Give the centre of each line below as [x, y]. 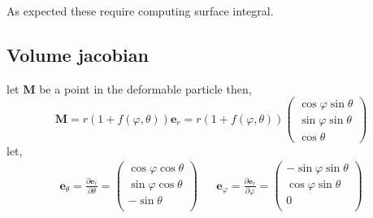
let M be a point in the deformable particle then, [129, 88]
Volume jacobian [78, 54]
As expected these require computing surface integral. [140, 11]
